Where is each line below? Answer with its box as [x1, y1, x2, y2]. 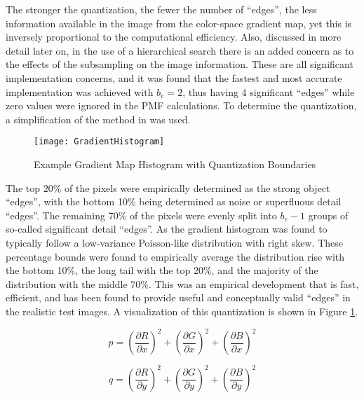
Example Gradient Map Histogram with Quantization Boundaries [34, 157, 316, 171]
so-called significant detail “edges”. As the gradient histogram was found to [6, 221, 328, 236]
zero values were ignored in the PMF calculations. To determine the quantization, [6, 98, 357, 113]
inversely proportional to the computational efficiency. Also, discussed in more [6, 29, 342, 44]
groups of [308, 207, 349, 222]
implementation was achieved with [6, 84, 154, 99]
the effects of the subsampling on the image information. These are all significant [6, 57, 353, 71]
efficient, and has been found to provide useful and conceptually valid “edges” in [6, 290, 351, 305]
